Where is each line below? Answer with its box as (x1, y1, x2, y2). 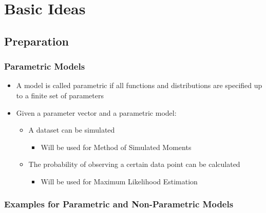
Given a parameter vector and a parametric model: (16, 107, 177, 118)
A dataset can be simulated (28, 124, 115, 135)
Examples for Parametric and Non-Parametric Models (4, 198, 234, 210)
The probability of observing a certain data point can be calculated (28, 159, 240, 169)
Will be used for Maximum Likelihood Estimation (41, 176, 198, 186)
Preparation (4, 33, 69, 49)
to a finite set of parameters (16, 90, 104, 100)
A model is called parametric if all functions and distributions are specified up (16, 80, 262, 91)
